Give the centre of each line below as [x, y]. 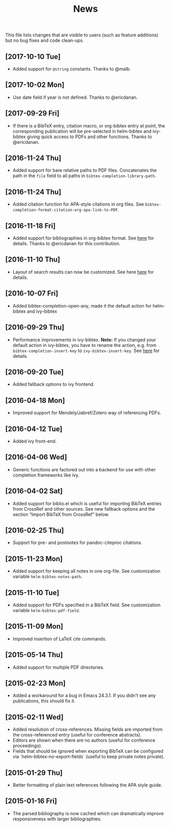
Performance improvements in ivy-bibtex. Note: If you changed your [84, 340]
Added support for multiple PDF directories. [58, 667]
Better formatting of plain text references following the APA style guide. [87, 785]
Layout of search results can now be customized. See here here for [83, 272]
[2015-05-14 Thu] [34, 655]
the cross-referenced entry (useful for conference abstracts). [77, 735]
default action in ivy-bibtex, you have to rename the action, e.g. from [84, 345]
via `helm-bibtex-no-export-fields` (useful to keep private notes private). [89, 757]
